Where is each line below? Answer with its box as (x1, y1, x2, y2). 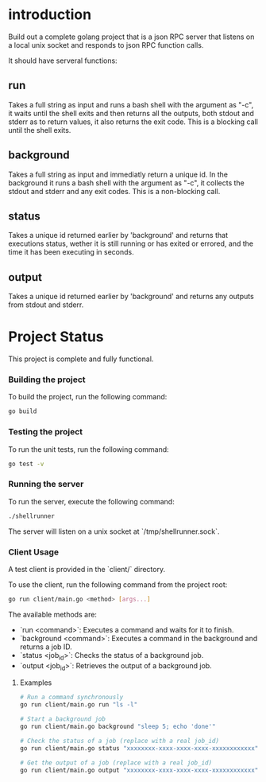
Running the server (8, 479, 84, 490)
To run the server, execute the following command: (8, 496, 175, 506)
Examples (19, 678, 52, 687)
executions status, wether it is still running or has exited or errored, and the (8, 239, 254, 248)
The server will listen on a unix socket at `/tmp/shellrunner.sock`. (8, 527, 220, 536)
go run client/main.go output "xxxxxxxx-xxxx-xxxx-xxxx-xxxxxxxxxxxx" (19, 766, 259, 774)
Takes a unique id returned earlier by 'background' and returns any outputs (8, 292, 254, 302)
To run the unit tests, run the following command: (8, 444, 169, 454)
